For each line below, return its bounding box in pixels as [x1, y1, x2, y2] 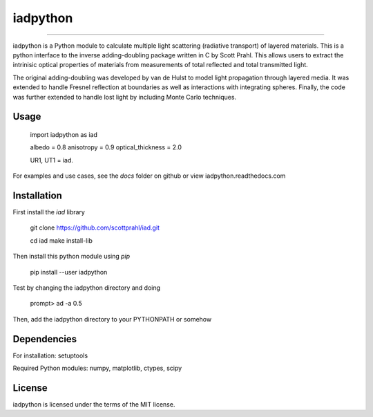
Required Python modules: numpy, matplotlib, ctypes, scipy [12, 364, 182, 373]
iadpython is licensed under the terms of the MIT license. [12, 400, 175, 408]
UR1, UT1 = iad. [30, 156, 74, 164]
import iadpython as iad [30, 130, 98, 138]
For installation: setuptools [12, 351, 88, 360]
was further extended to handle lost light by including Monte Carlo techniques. [12, 93, 237, 101]
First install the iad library [12, 207, 86, 216]
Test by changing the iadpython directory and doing [12, 284, 161, 292]
